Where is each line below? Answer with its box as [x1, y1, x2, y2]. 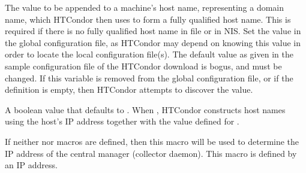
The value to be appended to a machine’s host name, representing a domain [5, 1, 284, 13]
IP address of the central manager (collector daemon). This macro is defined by [5, 147, 297, 159]
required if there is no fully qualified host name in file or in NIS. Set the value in [5, 25, 301, 37]
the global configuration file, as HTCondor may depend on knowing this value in [5, 36, 301, 48]
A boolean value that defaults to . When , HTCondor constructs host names [5, 103, 286, 116]
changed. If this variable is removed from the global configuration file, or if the [5, 71, 293, 84]
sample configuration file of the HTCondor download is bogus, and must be [5, 59, 282, 72]
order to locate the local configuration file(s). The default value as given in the [5, 48, 293, 60]
